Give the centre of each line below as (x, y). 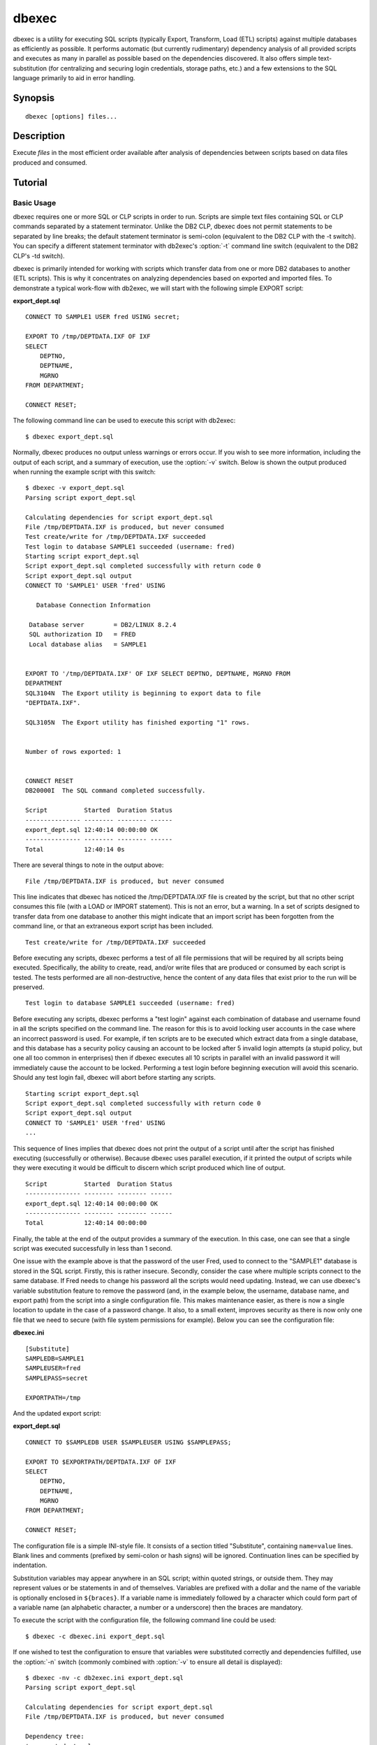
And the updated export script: (57, 1413)
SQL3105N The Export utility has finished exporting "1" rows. (138, 722)
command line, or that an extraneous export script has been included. (113, 926)
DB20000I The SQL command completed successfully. (116, 791)
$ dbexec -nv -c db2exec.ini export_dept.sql (105, 1678)
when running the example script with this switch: (84, 472)
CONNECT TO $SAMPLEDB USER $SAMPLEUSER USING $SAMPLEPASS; (128, 1442)
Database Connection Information (93, 605)
